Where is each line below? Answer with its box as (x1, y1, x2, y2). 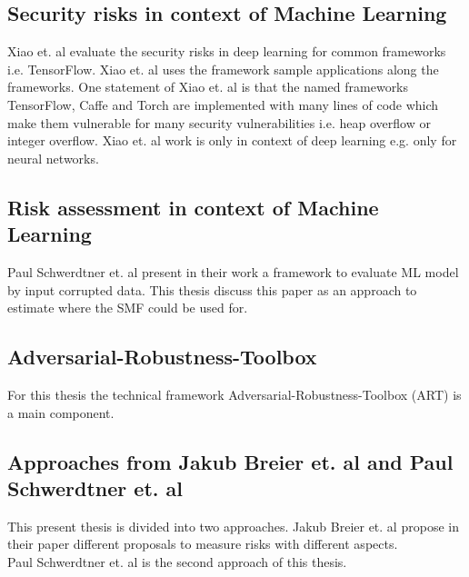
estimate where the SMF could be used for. (7, 298, 248, 317)
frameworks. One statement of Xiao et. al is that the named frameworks (7, 77, 409, 96)
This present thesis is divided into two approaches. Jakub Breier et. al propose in (7, 516, 459, 535)
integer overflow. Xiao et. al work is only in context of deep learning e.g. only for (7, 131, 457, 150)
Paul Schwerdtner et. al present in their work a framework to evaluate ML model (7, 262, 459, 281)
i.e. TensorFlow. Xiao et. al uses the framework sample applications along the (7, 59, 439, 78)
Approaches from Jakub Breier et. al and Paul (7, 447, 454, 475)
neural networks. (7, 148, 99, 167)
